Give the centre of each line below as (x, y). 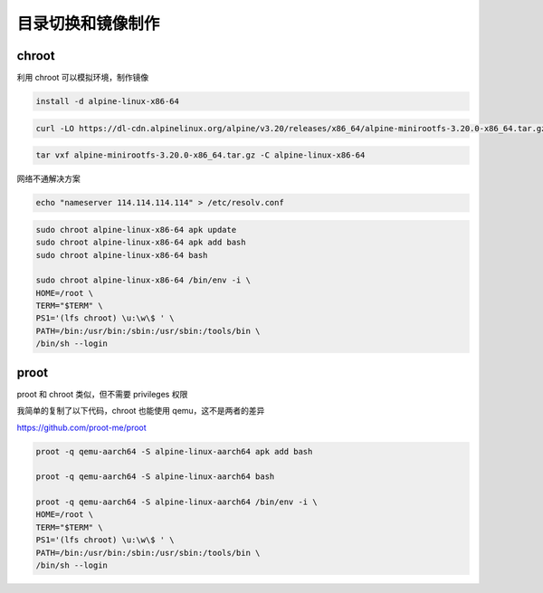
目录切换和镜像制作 (88, 24)
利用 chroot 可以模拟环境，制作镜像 (83, 78)
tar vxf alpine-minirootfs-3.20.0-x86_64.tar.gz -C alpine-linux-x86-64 (200, 155)
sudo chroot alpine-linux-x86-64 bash (122, 255)
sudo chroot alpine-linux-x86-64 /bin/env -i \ (143, 280)
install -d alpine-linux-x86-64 (108, 101)
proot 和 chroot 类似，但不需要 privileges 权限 (102, 394)
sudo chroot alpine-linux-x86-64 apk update (136, 230)
